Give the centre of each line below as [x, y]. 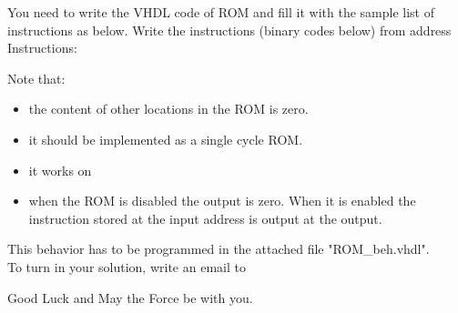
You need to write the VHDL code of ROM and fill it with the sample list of [221, 12]
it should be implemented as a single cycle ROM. [166, 139]
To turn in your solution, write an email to [127, 266]
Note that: [36, 78]
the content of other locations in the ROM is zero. [168, 109]
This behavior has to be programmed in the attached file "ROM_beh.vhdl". [219, 249]
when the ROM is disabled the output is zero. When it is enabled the [222, 201]
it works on [60, 170]
